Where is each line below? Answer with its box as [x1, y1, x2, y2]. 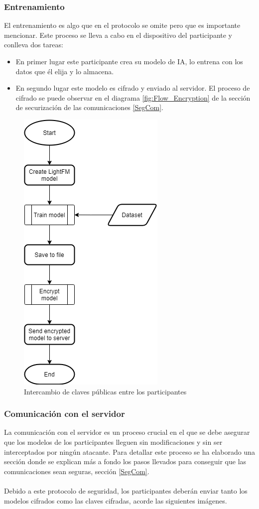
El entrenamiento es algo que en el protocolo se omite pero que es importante [4, 20, 241, 30]
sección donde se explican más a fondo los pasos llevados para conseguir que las [4, 456, 247, 467]
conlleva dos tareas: [4, 39, 63, 50]
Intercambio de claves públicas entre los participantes [24, 386, 187, 396]
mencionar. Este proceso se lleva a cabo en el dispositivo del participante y [4, 29, 232, 40]
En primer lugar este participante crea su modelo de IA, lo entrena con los [15, 56, 243, 66]
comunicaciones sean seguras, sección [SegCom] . [4, 466, 149, 476]
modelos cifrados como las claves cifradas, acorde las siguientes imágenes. [4, 495, 227, 506]
